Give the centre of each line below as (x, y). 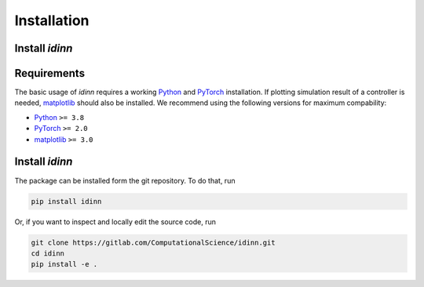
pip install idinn (66, 201)
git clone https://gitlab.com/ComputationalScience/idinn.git (153, 242)
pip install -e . (64, 264)
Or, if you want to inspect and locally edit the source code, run (115, 222)
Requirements (50, 73)
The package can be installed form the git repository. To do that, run (125, 180)
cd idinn (48, 253)
